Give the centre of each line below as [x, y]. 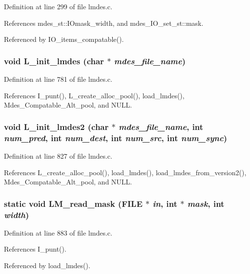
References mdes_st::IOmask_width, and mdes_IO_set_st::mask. [104, 23]
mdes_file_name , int [161, 126]
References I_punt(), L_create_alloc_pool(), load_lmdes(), [94, 95]
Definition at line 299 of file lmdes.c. [58, 6]
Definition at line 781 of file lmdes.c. [58, 79]
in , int [165, 203]
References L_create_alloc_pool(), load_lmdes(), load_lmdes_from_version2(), [125, 172]
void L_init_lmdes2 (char [56, 126]
